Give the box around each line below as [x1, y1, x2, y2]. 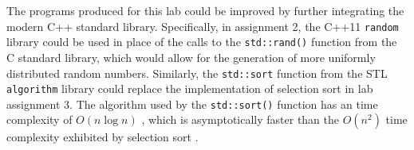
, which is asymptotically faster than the [141, 111, 340, 128]
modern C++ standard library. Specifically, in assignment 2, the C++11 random [6, 17, 399, 34]
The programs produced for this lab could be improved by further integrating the [6, 2, 404, 18]
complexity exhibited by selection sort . [6, 129, 199, 145]
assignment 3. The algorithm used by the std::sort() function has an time [6, 95, 378, 112]
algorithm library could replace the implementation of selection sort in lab [6, 80, 373, 97]
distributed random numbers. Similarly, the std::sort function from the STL [6, 64, 388, 81]
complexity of [6, 111, 73, 128]
